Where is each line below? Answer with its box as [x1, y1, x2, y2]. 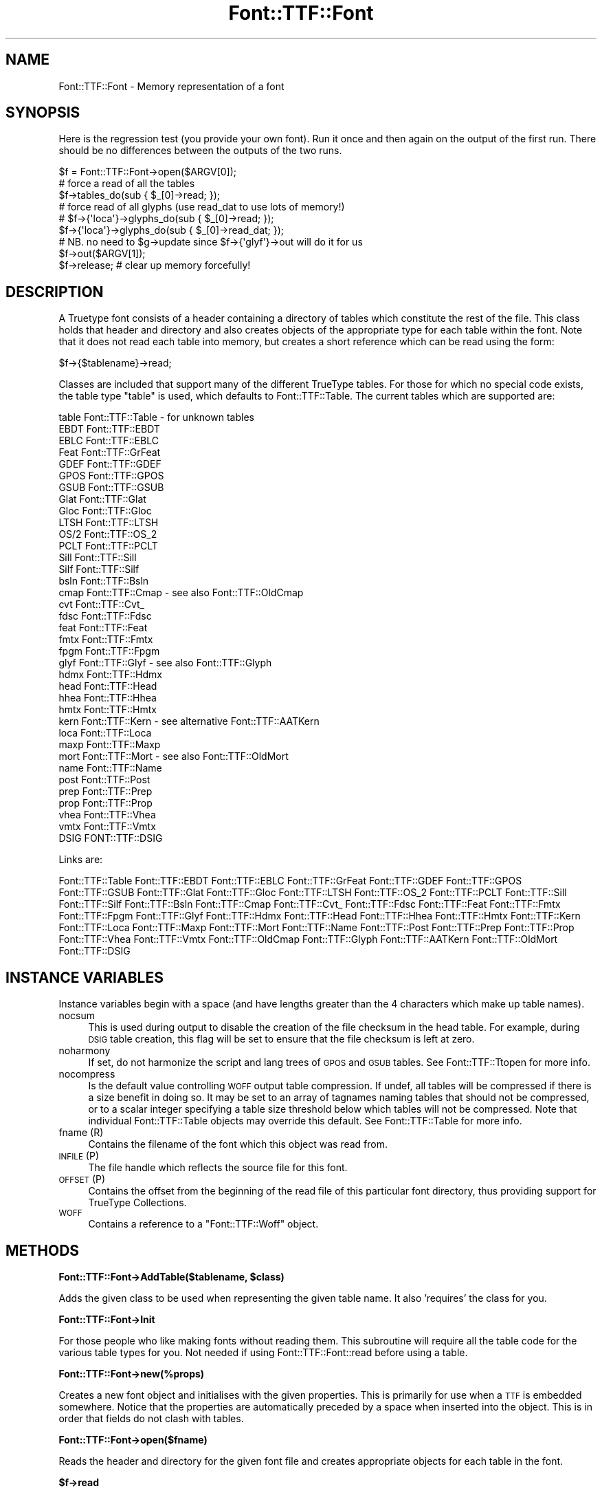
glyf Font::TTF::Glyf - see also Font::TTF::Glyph [58, 657, 272, 669]
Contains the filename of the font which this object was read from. [88, 1138, 388, 1151]
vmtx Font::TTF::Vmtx [58, 820, 156, 833]
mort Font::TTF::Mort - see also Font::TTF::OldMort [58, 750, 289, 763]
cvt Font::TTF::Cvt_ [58, 598, 144, 611]
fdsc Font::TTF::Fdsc [58, 610, 152, 622]
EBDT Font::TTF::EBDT [58, 423, 160, 435]
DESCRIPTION [5, 283, 104, 301]
